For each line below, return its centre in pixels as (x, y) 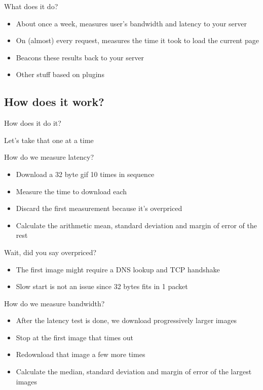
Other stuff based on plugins (60, 74)
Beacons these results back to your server (80, 57)
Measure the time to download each (71, 191)
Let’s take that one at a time (49, 140)
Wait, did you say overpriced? (50, 252)
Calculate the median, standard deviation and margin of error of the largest (134, 371)
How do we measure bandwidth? (54, 303)
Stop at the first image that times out (74, 337)
